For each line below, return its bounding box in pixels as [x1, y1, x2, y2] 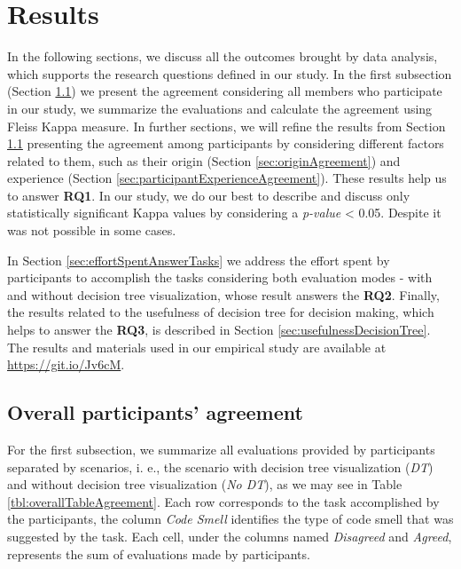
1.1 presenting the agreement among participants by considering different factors [7, 134, 444, 153]
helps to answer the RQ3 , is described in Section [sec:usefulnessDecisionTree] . [7, 320, 431, 339]
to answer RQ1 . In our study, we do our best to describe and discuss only [7, 186, 410, 204]
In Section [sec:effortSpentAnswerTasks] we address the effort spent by [7, 250, 390, 269]
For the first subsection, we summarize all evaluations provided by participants [7, 440, 435, 459]
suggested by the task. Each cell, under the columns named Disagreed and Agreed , [7, 526, 452, 545]
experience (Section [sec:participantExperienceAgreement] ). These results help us [7, 169, 447, 187]
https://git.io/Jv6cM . [7, 355, 125, 374]
